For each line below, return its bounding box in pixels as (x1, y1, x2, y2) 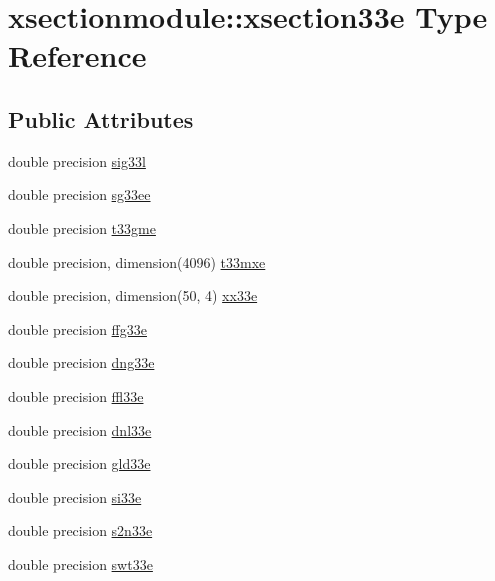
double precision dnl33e (8, 419, 152, 440)
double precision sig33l (8, 150, 146, 171)
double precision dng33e (8, 352, 155, 373)
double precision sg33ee (8, 184, 151, 205)
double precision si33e (8, 486, 142, 507)
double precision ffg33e (8, 318, 147, 339)
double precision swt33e (8, 553, 153, 574)
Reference (8, 35, 147, 76)
